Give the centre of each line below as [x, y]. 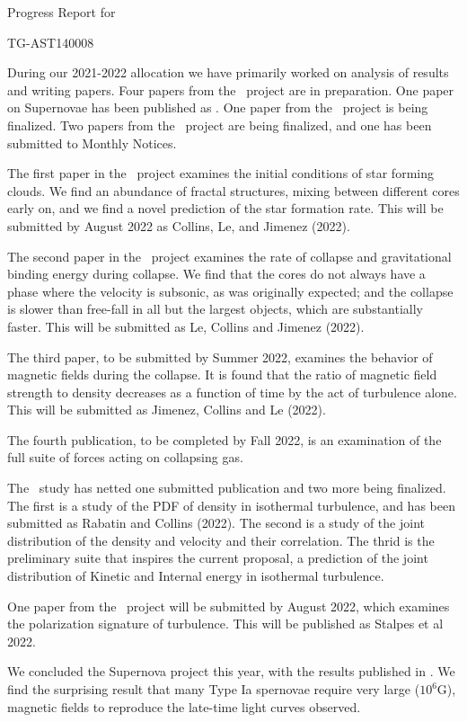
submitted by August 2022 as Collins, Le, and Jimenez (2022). [179, 225]
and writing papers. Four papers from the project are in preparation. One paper [231, 89]
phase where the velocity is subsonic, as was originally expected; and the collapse [230, 291]
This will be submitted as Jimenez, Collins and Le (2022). [167, 410]
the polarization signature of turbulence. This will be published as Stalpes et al [225, 624]
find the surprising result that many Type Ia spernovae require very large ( [214, 689]
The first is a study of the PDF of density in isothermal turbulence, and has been [231, 505]
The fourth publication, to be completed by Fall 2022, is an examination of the [225, 439]
